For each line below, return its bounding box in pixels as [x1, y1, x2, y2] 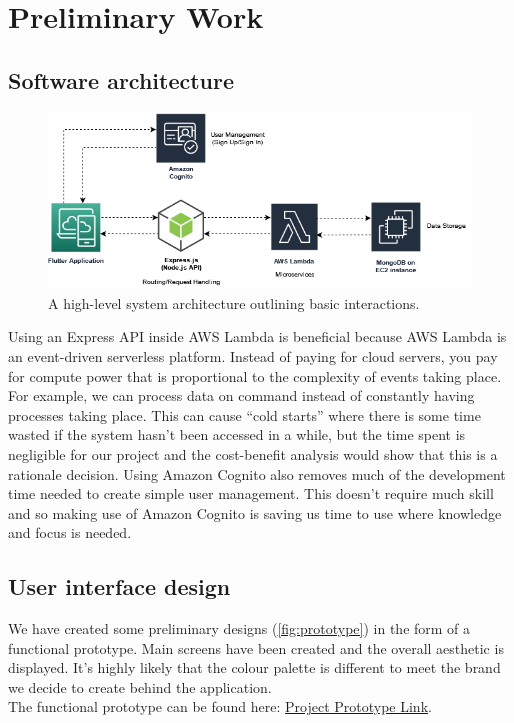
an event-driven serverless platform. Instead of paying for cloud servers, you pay [8, 345, 498, 366]
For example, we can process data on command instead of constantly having [8, 385, 475, 406]
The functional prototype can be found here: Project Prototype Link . [8, 696, 432, 717]
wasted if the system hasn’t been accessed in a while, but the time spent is [8, 424, 466, 445]
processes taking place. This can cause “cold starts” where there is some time [8, 404, 481, 425]
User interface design [8, 571, 231, 602]
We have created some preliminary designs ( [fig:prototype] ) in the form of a [8, 618, 471, 639]
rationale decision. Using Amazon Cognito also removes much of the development [8, 463, 506, 484]
